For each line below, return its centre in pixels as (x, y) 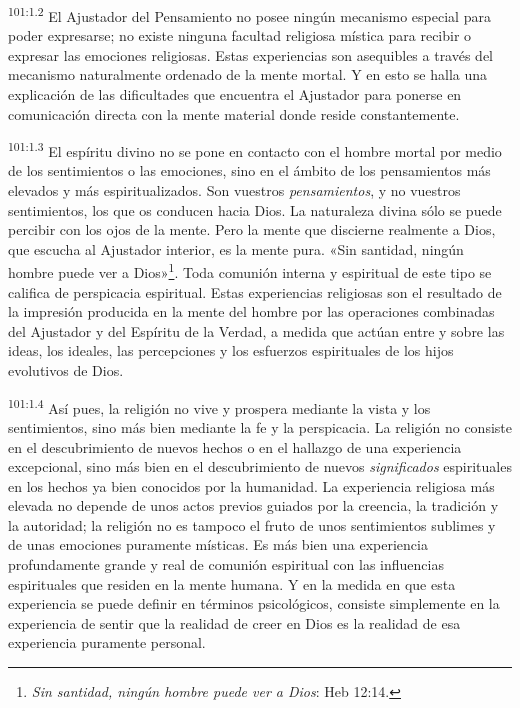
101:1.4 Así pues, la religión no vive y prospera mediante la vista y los (219, 406)
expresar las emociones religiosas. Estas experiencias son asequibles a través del (251, 54)
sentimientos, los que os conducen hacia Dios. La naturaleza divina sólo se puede (255, 209)
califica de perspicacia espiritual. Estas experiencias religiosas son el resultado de (255, 291)
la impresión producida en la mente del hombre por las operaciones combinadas (251, 311)
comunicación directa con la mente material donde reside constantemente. (234, 113)
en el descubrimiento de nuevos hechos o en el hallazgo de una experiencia (235, 446)
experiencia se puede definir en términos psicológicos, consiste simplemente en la (254, 603)
